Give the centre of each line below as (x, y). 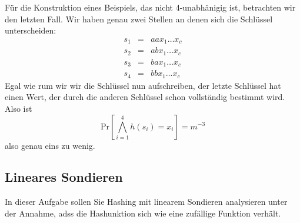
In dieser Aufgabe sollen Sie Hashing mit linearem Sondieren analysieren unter (146, 202)
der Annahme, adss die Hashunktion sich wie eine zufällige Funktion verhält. (143, 213)
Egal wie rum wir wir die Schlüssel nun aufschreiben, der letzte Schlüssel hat (143, 85)
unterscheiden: (31, 30)
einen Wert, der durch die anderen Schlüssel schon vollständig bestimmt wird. (145, 97)
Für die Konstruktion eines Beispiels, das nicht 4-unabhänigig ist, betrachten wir (150, 7)
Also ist (19, 108)
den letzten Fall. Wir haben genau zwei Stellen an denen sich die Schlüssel (139, 19)
